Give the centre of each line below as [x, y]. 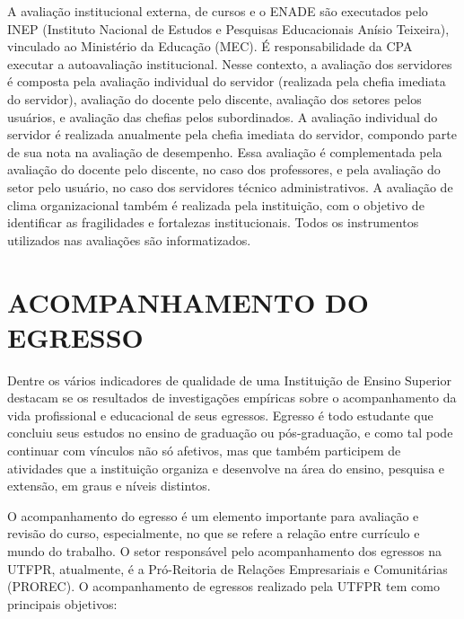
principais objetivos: [62, 603]
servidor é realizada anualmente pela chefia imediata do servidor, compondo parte [232, 134]
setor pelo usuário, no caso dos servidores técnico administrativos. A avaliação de [230, 186]
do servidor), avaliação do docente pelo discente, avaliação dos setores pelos [214, 98]
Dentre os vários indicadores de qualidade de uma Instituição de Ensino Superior [229, 380]
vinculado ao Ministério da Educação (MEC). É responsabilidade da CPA [210, 46]
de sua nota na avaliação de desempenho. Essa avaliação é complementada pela [225, 151]
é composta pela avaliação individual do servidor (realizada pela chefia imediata [227, 81]
